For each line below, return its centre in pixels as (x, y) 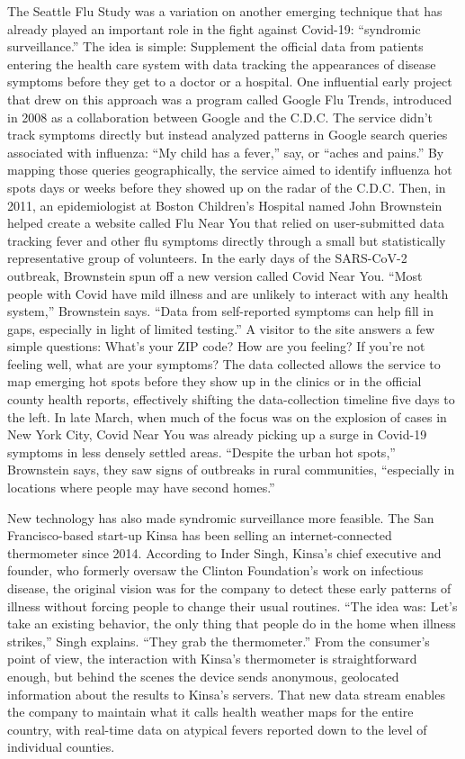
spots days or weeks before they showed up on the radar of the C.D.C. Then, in (227, 187)
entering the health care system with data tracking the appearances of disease (222, 63)
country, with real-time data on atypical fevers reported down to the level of (217, 729)
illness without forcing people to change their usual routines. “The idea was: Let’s (232, 605)
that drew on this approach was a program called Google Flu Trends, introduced (230, 99)
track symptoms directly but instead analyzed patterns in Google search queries (228, 135)
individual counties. (61, 747)
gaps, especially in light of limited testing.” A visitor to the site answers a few (221, 328)
